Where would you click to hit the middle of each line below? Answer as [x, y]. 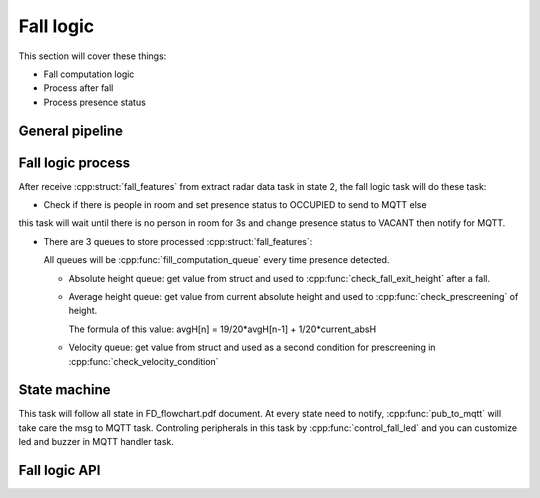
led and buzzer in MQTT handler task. [96, 442]
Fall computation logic [89, 74]
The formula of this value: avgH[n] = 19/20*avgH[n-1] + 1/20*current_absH [222, 329]
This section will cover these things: [92, 56]
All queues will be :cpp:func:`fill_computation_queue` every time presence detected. [216, 260]
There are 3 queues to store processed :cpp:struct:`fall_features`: [178, 241]
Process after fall [78, 88]
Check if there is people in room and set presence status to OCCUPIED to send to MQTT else [235, 205]
